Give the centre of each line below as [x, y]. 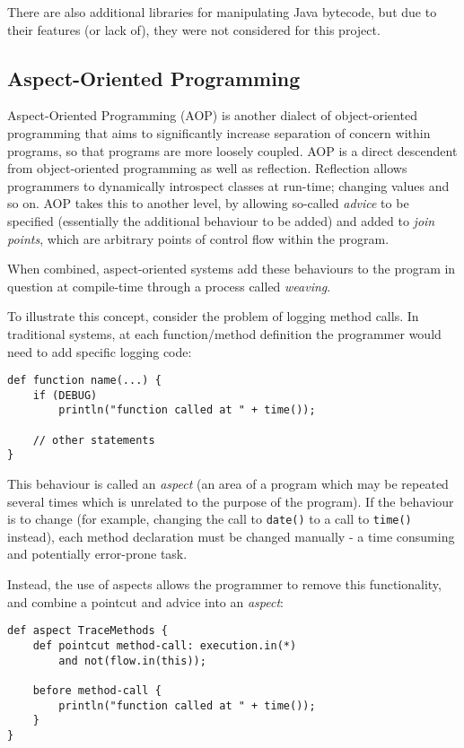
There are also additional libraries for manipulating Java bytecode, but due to [222, 12]
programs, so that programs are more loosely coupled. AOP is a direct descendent [232, 150]
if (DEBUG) [65, 395]
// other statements [94, 440]
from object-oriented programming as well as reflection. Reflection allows [207, 168]
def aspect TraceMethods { [88, 631]
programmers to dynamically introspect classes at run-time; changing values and [228, 185]
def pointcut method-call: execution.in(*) [165, 645]
